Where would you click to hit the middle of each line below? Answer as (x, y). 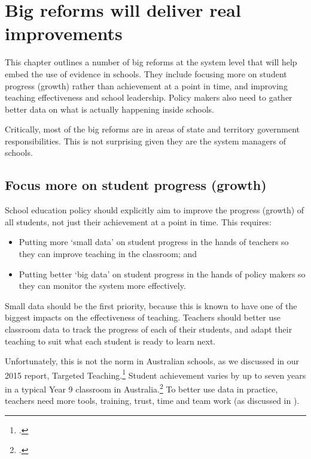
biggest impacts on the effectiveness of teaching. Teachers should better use (143, 317)
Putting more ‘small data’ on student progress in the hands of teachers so (154, 242)
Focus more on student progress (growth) (136, 185)
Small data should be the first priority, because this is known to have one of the (151, 305)
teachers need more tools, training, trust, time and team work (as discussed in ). (152, 401)
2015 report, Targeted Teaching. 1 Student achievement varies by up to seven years (155, 374)
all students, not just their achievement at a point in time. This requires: (138, 221)
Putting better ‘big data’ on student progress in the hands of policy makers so (162, 274)
